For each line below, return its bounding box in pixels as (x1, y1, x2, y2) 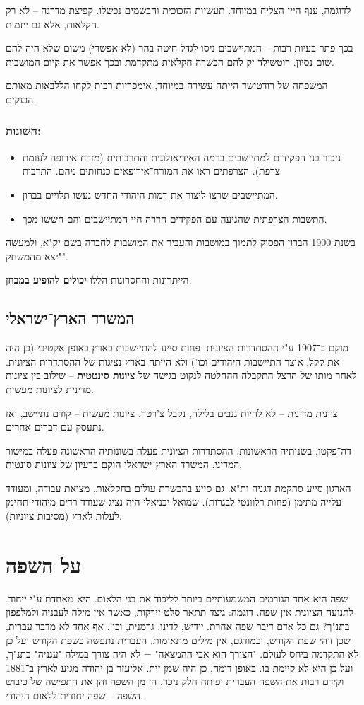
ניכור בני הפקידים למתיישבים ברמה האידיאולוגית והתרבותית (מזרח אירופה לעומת (22, 149, 341, 164)
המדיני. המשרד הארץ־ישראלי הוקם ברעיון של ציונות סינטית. (6, 457, 243, 472)
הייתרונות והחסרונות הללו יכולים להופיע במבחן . (6, 272, 192, 287)
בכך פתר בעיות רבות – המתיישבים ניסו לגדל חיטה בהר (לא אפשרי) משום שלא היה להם (6, 40, 353, 55)
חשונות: (6, 122, 42, 139)
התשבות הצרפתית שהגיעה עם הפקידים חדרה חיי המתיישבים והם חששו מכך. (22, 211, 327, 226)
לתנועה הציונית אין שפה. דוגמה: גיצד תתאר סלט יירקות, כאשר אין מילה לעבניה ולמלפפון (6, 605, 354, 619)
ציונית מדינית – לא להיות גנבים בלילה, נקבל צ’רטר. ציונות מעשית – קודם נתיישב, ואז (6, 405, 338, 420)
